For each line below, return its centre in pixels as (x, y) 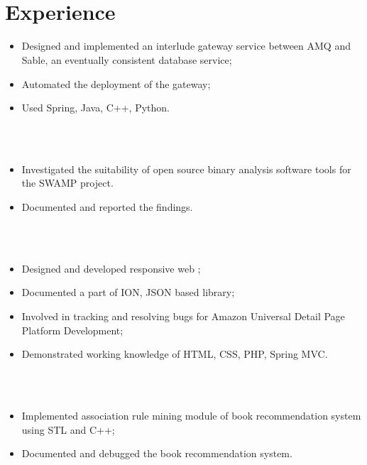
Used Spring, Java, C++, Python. (96, 108)
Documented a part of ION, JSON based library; (128, 292)
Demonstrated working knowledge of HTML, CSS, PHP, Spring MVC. (175, 354)
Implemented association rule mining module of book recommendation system (191, 415)
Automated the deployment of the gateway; (116, 83)
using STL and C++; (68, 429)
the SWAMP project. (67, 183)
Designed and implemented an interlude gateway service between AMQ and (186, 46)
